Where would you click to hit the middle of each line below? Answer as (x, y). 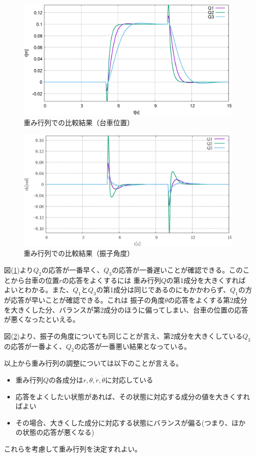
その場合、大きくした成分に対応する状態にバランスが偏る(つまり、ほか (130, 422)
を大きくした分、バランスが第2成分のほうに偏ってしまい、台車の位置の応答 (126, 309)
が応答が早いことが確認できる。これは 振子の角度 (84, 299)
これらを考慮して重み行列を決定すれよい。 (73, 448)
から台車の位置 (35, 280)
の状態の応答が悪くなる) (55, 432)
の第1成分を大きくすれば (206, 280)
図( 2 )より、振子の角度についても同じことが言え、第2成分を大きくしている (123, 335)
